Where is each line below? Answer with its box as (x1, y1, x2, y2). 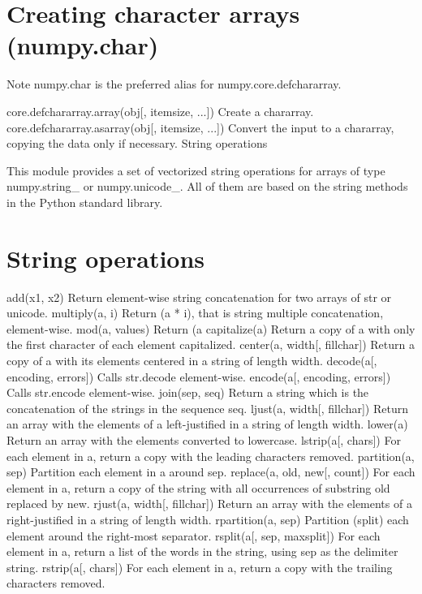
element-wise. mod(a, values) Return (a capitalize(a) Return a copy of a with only (6, 320, 416, 337)
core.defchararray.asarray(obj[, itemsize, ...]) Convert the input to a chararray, (6, 118, 394, 136)
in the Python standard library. (6, 193, 163, 210)
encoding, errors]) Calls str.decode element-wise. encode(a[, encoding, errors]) (6, 368, 391, 385)
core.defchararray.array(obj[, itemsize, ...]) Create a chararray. (6, 102, 314, 119)
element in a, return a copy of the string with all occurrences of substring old (6, 479, 390, 496)
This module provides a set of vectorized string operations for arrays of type (6, 161, 385, 179)
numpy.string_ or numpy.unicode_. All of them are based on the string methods (6, 178, 408, 195)
